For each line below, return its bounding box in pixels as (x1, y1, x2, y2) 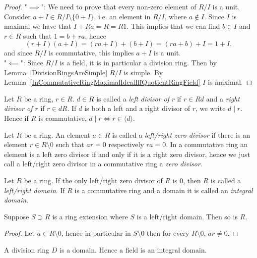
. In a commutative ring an (166, 139, 248, 150)
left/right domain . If (4, 185, 65, 195)
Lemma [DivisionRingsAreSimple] (4, 67, 108, 77)
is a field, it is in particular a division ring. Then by (60, 57, 217, 67)
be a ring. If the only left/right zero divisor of (24, 175, 163, 185)
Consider (4, 11, 31, 21)
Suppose (4, 211, 29, 221)
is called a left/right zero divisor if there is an (112, 129, 250, 140)
